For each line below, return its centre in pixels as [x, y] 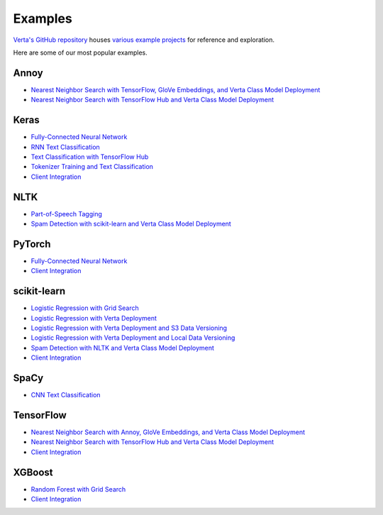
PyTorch [32, 244]
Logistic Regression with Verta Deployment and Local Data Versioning [133, 338]
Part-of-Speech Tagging [67, 214]
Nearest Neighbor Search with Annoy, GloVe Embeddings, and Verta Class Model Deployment [168, 432]
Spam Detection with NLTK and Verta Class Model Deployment [122, 348]
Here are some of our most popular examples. [81, 52]
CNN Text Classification [66, 395]
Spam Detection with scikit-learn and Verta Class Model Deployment [131, 224]
